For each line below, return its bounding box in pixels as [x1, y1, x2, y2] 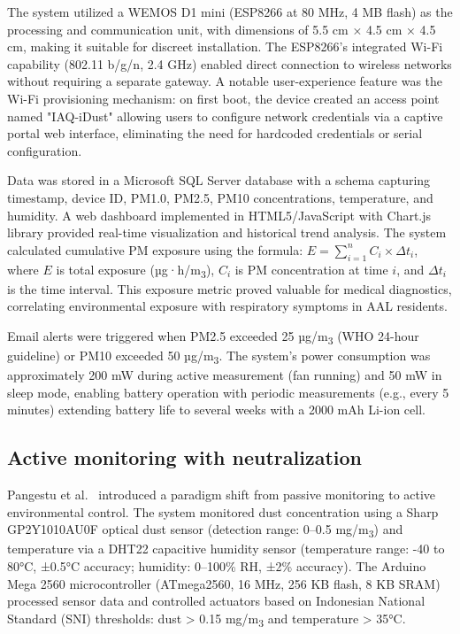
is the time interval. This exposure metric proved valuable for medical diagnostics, [7, 279, 452, 298]
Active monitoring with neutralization [7, 444, 362, 471]
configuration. [7, 141, 82, 159]
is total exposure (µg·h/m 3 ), [56, 259, 215, 281]
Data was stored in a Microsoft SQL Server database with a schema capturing [7, 171, 431, 189]
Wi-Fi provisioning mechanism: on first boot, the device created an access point [7, 89, 440, 107]
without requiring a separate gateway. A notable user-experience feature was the [7, 72, 442, 90]
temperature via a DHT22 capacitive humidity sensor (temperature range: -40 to [7, 539, 445, 558]
